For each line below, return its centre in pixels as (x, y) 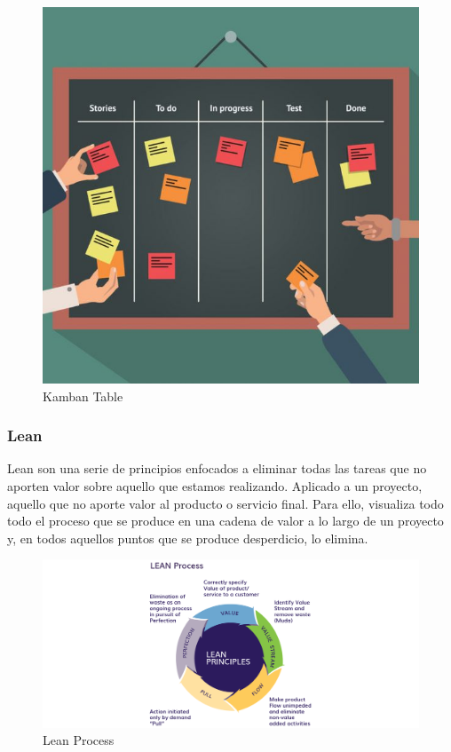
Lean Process (79, 740)
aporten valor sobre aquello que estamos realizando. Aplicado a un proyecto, (215, 486)
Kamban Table (83, 396)
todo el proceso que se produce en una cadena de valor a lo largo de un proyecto (225, 521)
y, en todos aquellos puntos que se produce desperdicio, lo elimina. (188, 538)
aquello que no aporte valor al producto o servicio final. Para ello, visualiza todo (225, 503)
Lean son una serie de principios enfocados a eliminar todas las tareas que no (217, 468)
